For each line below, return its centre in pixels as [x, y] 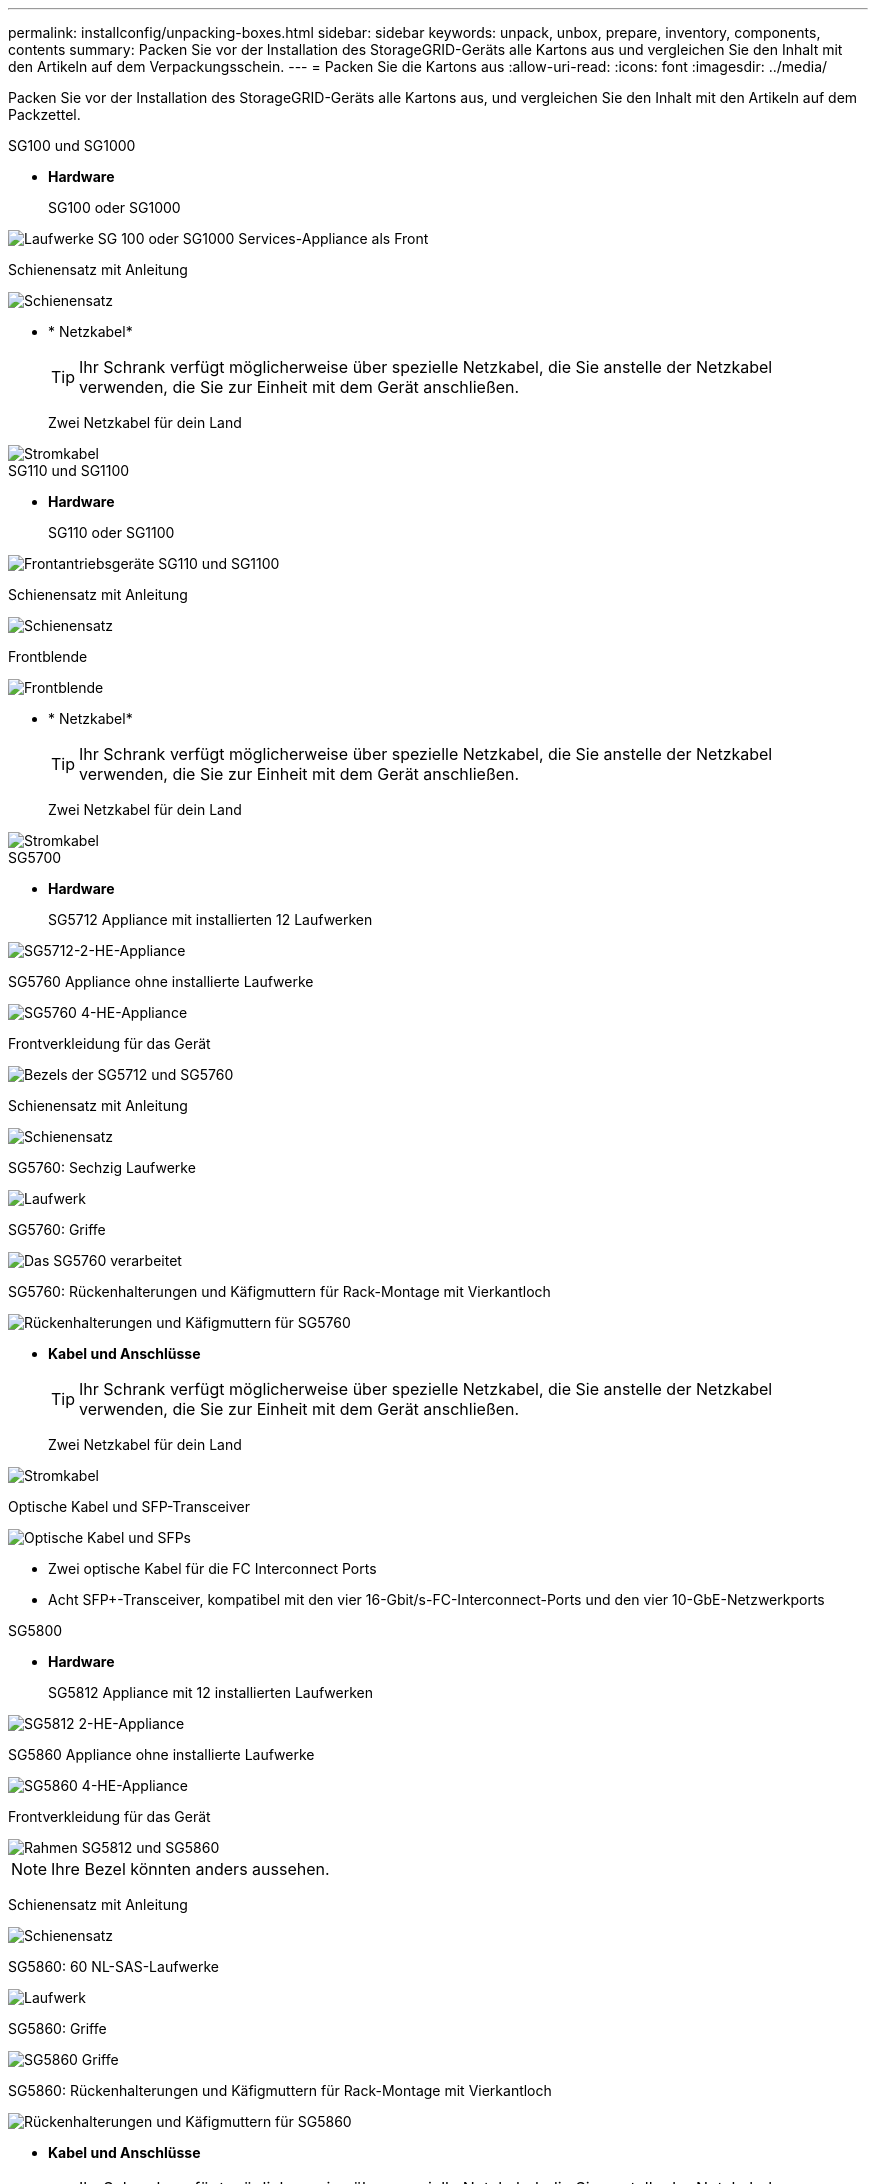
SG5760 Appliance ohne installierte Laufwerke [161, 981]
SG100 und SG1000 [72, 145]
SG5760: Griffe [57, 1229]
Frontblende [48, 656]
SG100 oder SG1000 [114, 207]
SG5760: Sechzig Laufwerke [102, 1167]
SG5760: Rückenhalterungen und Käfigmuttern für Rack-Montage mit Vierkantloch [279, 1291]
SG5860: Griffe [57, 2028]
